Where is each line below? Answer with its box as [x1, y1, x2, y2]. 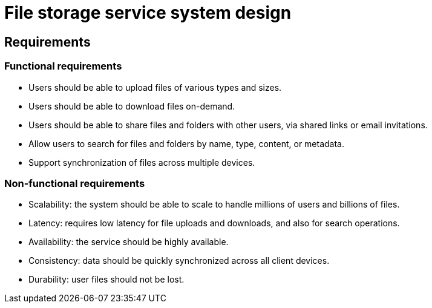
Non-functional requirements [4, 177, 145, 189]
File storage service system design [4, 2, 292, 23]
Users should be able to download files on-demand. [28, 100, 235, 111]
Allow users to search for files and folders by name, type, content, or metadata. [28, 138, 345, 149]
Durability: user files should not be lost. [28, 274, 185, 285]
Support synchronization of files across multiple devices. [28, 157, 255, 168]
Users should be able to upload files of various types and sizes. [28, 82, 282, 93]
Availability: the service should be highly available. [28, 237, 229, 247]
